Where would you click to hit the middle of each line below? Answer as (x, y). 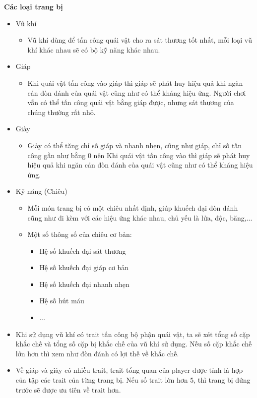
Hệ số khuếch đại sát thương (83, 251)
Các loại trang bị (33, 6)
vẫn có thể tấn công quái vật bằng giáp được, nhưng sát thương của (131, 102)
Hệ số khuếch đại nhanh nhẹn (84, 284)
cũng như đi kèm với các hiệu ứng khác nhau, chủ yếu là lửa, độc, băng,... (140, 217)
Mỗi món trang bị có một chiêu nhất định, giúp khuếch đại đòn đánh (133, 207)
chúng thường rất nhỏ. (62, 112)
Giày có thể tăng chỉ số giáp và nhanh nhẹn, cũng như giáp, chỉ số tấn (135, 145)
